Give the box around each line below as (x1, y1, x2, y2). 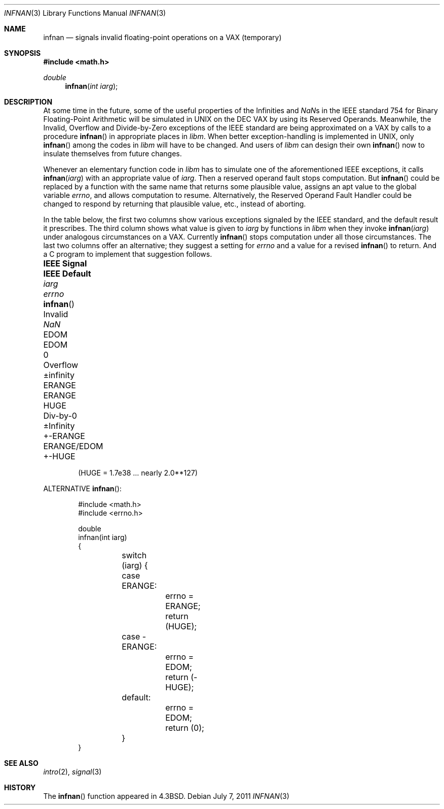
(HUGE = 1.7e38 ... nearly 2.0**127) (78, 468, 198, 477)
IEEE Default (43, 268, 91, 279)
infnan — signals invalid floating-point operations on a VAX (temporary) (43, 33, 282, 42)
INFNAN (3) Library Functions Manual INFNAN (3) (4, 9, 166, 17)
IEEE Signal (43, 258, 87, 268)
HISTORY (4, 783, 36, 792)
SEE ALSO (4, 759, 39, 767)
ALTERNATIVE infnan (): (43, 484, 122, 493)
